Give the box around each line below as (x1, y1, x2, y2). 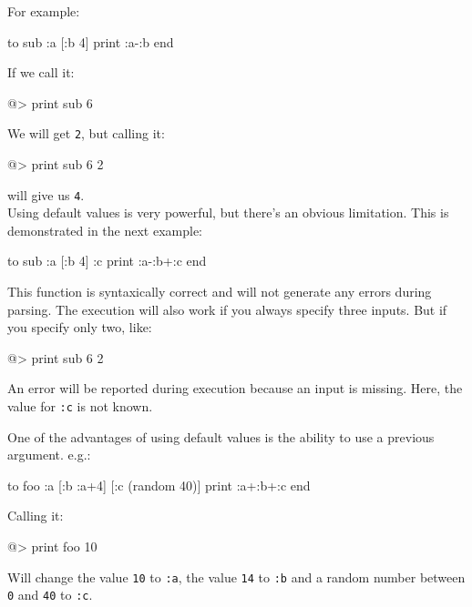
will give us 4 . (7, 185, 85, 204)
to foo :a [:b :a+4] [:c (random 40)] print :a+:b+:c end (7, 475, 311, 494)
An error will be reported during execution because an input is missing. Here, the (7, 379, 463, 398)
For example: (7, 2, 80, 20)
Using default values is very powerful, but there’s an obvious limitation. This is (7, 203, 449, 222)
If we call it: (7, 63, 75, 82)
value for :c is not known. (7, 397, 153, 416)
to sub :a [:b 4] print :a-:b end (7, 32, 174, 51)
